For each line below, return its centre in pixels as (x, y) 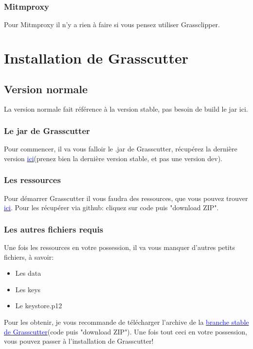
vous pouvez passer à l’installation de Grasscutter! (79, 341)
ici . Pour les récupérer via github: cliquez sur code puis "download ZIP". (111, 208)
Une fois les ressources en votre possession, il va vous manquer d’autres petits (119, 247)
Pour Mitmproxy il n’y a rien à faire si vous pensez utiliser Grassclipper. (112, 25)
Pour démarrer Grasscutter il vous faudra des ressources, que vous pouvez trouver (126, 198)
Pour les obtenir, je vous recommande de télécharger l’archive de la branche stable (126, 322)
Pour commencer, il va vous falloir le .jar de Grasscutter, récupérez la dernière (121, 149)
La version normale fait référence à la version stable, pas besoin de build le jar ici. (126, 109)
